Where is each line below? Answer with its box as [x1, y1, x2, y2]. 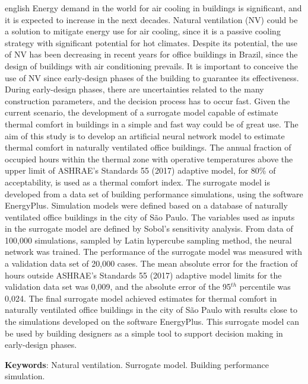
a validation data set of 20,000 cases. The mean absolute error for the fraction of [5, 257, 298, 270]
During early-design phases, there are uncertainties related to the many [5, 83, 264, 95]
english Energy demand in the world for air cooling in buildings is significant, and [5, 2, 302, 14]
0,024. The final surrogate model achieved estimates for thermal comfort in [5, 292, 277, 304]
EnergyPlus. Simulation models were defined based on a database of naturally [5, 199, 288, 212]
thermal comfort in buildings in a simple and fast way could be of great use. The [5, 117, 299, 130]
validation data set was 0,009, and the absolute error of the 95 [5, 280, 231, 293]
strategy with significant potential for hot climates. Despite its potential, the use [5, 36, 298, 49]
